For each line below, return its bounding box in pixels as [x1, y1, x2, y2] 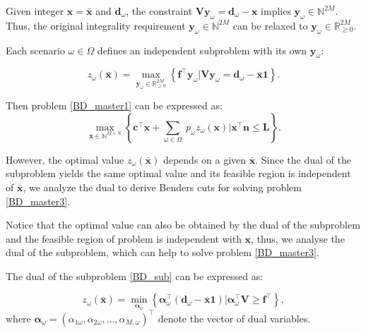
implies [261, 4, 291, 18]
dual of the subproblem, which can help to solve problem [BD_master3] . [6, 245, 319, 260]
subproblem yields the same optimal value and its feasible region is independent [6, 166, 351, 181]
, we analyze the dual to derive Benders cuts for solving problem [23, 179, 302, 194]
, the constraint [126, 4, 193, 18]
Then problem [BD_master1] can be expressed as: [6, 98, 223, 113]
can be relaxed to [232, 18, 308, 32]
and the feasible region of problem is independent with [6, 231, 242, 246]
